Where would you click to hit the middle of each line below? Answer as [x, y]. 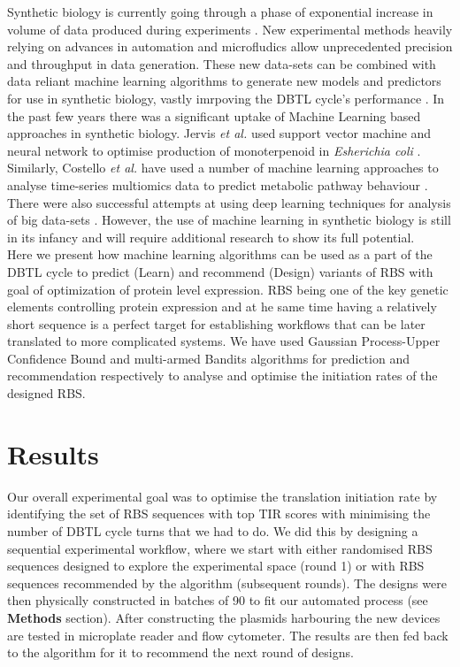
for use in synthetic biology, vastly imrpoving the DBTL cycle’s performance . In [226, 98]
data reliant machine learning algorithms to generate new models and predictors [224, 81]
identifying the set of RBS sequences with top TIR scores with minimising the [219, 514]
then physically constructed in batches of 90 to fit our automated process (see [218, 600]
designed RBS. [46, 393]
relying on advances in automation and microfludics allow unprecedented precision [230, 46]
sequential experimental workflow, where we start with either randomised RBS [220, 548]
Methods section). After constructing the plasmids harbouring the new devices [224, 617]
